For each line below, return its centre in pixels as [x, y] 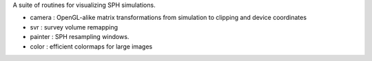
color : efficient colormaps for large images [91, 46]
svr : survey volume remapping [74, 27]
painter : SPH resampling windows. [80, 37]
